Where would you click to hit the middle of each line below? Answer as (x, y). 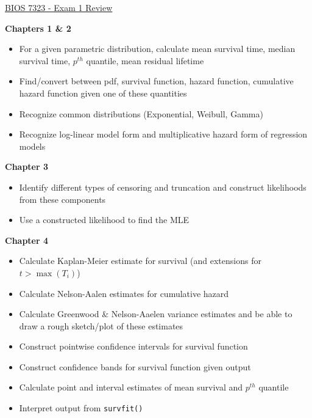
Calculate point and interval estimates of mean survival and (131, 387)
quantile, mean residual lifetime (145, 60)
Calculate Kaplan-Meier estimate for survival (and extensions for (140, 261)
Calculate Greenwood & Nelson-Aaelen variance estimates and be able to (156, 314)
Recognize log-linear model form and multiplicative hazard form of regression (163, 134)
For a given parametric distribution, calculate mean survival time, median (157, 49)
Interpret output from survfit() (81, 408)
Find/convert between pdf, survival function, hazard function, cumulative (156, 81)
